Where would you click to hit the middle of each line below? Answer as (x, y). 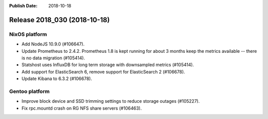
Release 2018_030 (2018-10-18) (60, 20)
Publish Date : (23, 6)
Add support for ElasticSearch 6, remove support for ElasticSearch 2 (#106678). (103, 72)
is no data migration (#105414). (53, 58)
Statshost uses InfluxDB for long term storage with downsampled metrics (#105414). (108, 65)
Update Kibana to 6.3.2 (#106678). (57, 79)
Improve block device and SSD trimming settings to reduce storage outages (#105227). (111, 101)
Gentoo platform (29, 91)
